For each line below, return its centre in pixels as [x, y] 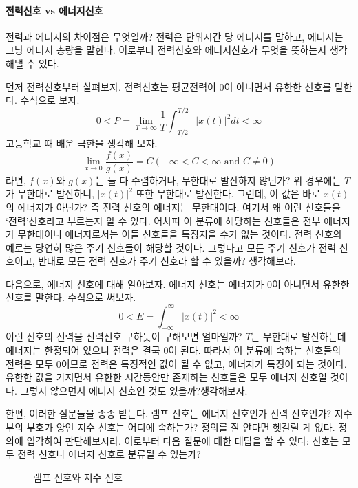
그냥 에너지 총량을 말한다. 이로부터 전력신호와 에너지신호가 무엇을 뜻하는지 [166, 50]
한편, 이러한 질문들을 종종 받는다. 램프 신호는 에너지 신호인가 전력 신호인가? [169, 413]
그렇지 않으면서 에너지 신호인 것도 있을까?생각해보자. [134, 390]
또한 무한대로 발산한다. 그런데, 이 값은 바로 [228, 193]
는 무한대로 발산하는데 [298, 336]
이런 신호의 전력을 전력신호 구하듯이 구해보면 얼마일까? [124, 336]
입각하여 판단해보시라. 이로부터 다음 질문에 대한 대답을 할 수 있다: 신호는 [183, 440]
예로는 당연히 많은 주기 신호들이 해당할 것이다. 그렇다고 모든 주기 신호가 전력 [171, 247]
